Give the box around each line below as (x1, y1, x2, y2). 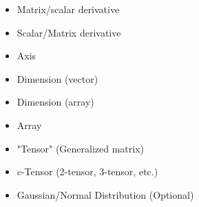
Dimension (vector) (17, 71, 98, 86)
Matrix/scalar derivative (17, 2, 120, 16)
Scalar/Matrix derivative (17, 25, 121, 39)
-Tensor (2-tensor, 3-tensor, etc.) (21, 164, 158, 179)
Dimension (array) (17, 95, 94, 109)
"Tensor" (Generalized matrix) (17, 141, 145, 155)
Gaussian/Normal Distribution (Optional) (17, 187, 194, 201)
